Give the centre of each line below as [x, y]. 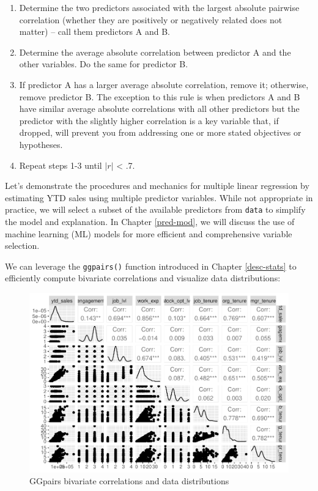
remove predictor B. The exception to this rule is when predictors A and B [160, 96]
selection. [22, 245]
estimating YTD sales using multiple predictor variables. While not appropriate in [159, 197]
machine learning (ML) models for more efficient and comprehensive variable [149, 233]
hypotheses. [41, 144]
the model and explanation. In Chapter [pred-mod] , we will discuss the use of [150, 221]
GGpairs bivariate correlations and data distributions [129, 481]
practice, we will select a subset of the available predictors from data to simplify [155, 209]
